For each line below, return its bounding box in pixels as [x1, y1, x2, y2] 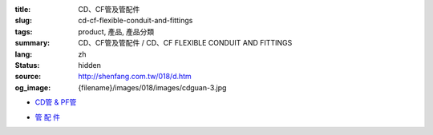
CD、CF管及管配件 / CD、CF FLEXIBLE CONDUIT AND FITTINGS [78, 38, 293, 48]
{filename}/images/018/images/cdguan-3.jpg [78, 82, 227, 92]
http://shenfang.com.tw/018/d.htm [78, 72, 192, 81]
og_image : [14, 82, 51, 92]
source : [14, 72, 42, 81]
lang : [14, 49, 33, 59]
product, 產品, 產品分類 [78, 26, 155, 36]
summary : [14, 38, 51, 48]
